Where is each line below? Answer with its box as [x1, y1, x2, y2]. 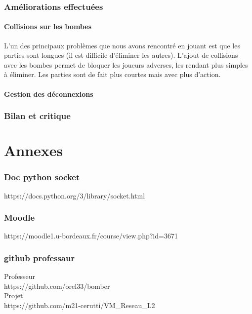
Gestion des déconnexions [4, 88, 93, 99]
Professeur [4, 271, 36, 281]
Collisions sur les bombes [4, 21, 92, 32]
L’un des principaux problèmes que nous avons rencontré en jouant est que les [4, 40, 240, 50]
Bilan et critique [4, 110, 71, 122]
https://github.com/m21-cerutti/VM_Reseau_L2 [4, 300, 155, 311]
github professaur [4, 251, 75, 264]
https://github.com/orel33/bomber [4, 280, 110, 291]
